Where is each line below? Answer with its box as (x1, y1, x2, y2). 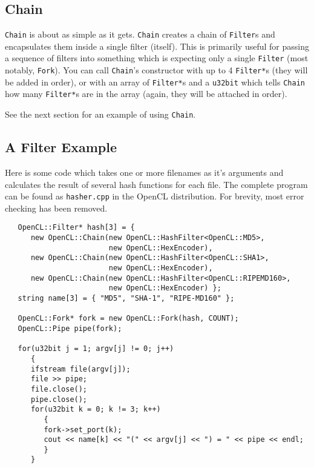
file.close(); (30, 384, 88, 393)
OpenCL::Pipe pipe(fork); (18, 324, 122, 333)
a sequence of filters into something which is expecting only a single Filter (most (5, 52, 309, 64)
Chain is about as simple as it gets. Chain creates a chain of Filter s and (5, 28, 275, 41)
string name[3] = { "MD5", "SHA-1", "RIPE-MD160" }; (18, 293, 235, 303)
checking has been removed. (5, 201, 108, 214)
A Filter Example (5, 138, 117, 156)
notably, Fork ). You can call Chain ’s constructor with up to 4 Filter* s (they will (5, 64, 308, 76)
